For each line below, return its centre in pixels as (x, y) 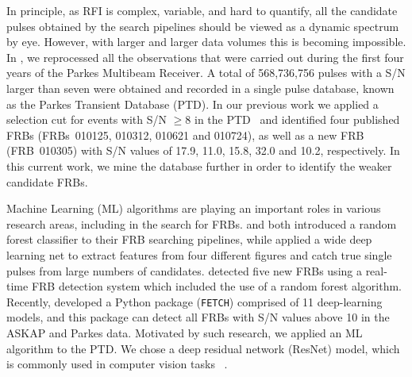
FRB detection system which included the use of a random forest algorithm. (216, 286)
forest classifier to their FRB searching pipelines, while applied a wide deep (189, 239)
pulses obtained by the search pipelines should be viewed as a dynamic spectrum (203, 26)
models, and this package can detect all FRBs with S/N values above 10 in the (198, 317)
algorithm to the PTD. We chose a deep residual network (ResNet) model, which (203, 348)
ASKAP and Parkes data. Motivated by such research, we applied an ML (185, 332)
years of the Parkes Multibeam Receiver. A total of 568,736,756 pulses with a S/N (206, 73)
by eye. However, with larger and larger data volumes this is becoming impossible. (206, 42)
